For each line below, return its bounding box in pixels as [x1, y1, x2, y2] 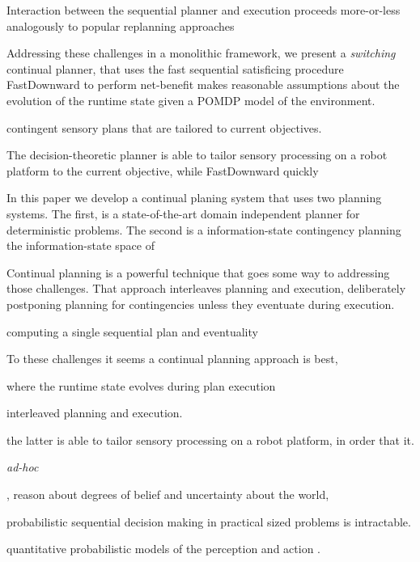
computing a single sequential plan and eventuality [6, 323, 258, 340]
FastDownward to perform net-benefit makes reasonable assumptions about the [6, 76, 400, 93]
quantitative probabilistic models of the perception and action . [6, 540, 320, 557]
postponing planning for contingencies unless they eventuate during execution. [6, 295, 395, 312]
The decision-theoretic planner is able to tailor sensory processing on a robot [6, 146, 388, 163]
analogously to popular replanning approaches [6, 17, 235, 34]
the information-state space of [6, 237, 155, 254]
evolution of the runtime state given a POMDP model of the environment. [6, 91, 375, 108]
